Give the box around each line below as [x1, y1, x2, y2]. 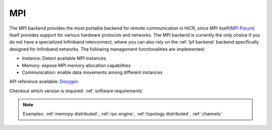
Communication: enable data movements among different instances [22, 69, 163, 75]
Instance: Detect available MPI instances [22, 55, 106, 61]
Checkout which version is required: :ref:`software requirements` [9, 88, 144, 94]
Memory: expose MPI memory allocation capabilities [22, 62, 131, 68]
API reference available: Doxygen [9, 78, 79, 85]
